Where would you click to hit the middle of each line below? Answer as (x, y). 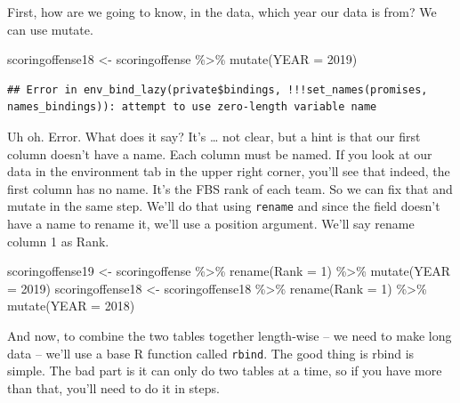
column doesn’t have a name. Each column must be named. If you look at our (220, 153)
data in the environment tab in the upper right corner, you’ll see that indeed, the (229, 171)
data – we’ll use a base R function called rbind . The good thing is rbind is (211, 353)
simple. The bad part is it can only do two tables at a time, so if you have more (225, 371)
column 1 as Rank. (58, 241)
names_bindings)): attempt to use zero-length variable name (192, 107)
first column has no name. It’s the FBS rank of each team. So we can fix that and (230, 188)
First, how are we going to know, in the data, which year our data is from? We (222, 12)
